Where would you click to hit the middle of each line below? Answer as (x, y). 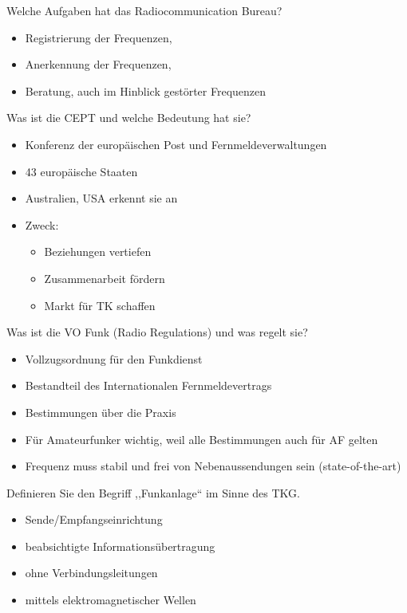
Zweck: (42, 224)
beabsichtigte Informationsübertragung (120, 546)
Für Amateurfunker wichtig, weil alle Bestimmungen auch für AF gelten (202, 439)
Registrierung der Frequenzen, (99, 37)
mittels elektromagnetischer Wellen (111, 600)
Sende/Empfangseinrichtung (94, 519)
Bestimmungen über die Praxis (101, 412)
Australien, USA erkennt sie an (101, 198)
